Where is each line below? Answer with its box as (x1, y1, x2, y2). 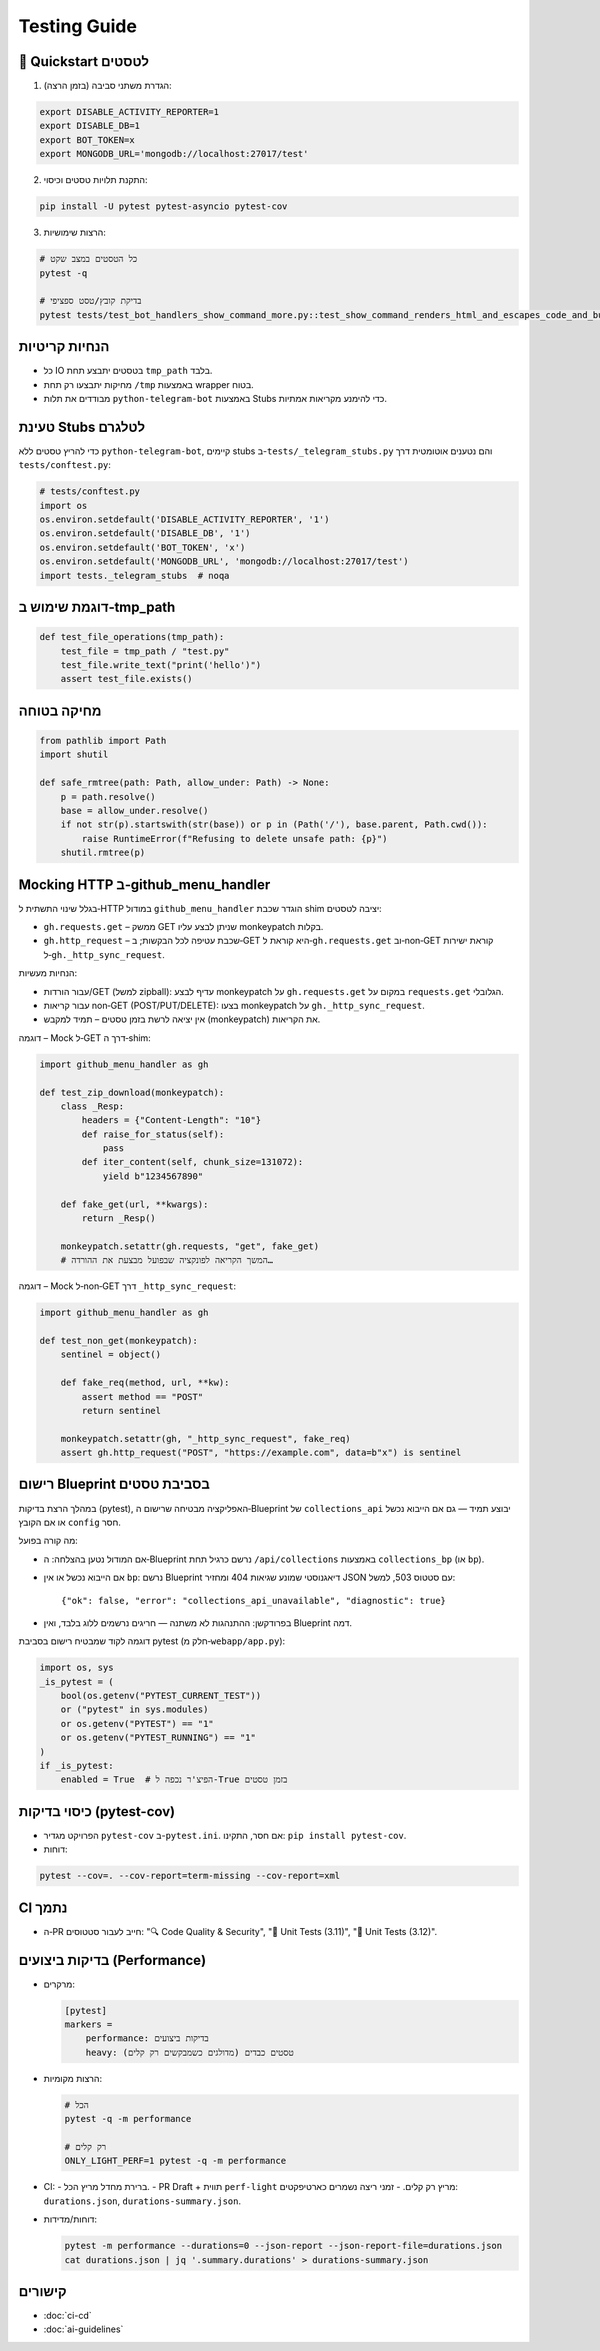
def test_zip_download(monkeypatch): (39, 1086, 225, 1098)
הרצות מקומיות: (43, 2072, 103, 2084)
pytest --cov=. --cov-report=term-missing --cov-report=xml (39, 1870, 341, 1882)
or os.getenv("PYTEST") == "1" (60, 1718, 214, 1729)
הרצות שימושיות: (43, 226, 107, 239)
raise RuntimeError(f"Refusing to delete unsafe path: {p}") (81, 833, 388, 844)
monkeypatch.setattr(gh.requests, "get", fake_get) (60, 1240, 320, 1252)
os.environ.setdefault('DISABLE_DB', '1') (39, 528, 251, 539)
